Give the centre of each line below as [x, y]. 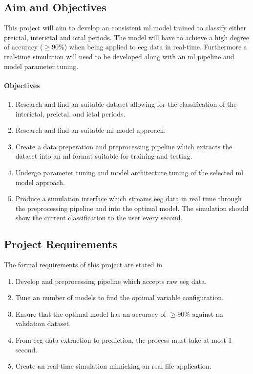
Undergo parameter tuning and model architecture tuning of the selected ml [129, 172]
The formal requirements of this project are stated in [83, 265]
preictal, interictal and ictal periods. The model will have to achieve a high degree [126, 37]
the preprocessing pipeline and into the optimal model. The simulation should [132, 208]
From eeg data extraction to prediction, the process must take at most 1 [124, 340]
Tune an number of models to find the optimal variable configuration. [119, 297]
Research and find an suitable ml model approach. [91, 130]
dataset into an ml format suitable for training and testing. [104, 156]
